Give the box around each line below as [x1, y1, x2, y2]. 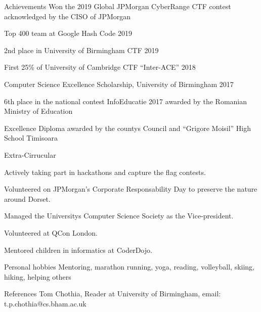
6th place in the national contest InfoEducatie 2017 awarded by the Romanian [4, 96, 247, 106]
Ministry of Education [4, 106, 73, 116]
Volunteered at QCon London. [4, 227, 98, 238]
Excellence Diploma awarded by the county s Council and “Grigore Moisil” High [4, 122, 251, 133]
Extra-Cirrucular [4, 149, 56, 160]
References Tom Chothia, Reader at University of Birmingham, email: [4, 288, 221, 299]
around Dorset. [4, 193, 51, 204]
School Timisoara [4, 132, 58, 143]
